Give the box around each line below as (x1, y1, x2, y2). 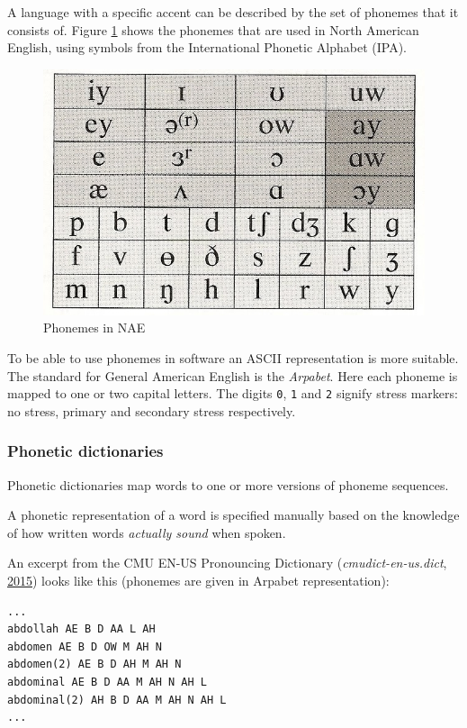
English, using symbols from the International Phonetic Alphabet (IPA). (7, 38, 407, 57)
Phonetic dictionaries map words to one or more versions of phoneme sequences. (7, 475, 449, 494)
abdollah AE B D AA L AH (7, 623, 156, 636)
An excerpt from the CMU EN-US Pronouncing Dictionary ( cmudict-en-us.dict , (7, 553, 447, 572)
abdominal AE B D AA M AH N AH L (7, 675, 207, 688)
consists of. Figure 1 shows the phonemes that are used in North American (7, 20, 419, 39)
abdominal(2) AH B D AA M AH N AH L (7, 693, 227, 706)
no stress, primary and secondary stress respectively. (7, 401, 296, 420)
